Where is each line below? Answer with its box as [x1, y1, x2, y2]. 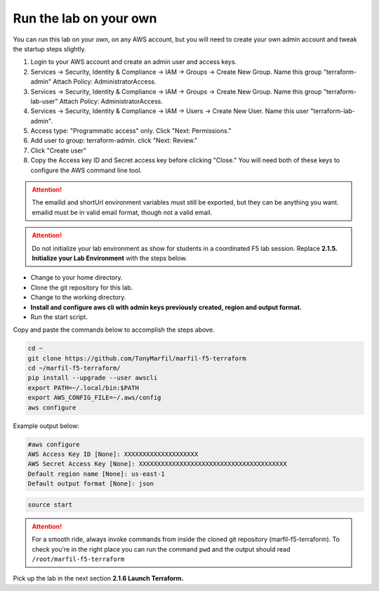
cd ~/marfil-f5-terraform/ [27, 364, 121, 372]
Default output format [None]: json [27, 480, 154, 488]
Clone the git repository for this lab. [30, 283, 133, 292]
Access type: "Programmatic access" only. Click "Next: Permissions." [30, 126, 232, 135]
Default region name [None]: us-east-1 [27, 469, 165, 478]
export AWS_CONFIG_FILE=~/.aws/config [27, 394, 161, 402]
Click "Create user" [30, 146, 87, 155]
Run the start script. [30, 313, 88, 321]
